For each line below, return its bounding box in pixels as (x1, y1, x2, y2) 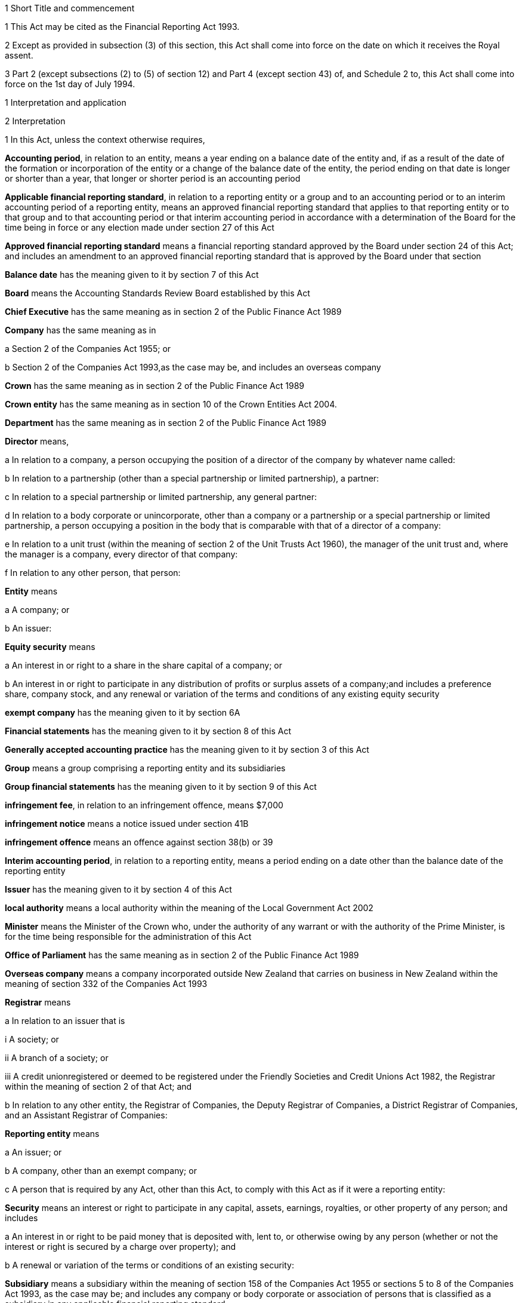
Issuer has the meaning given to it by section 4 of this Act (5, 884, 232, 894)
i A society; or (5, 1034, 59, 1044)
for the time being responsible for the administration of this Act (5, 931, 252, 942)
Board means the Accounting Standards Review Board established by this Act (5, 288, 310, 298)
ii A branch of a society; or (5, 1053, 109, 1063)
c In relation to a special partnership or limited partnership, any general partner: (5, 492, 317, 502)
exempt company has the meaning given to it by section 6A (5, 707, 240, 718)
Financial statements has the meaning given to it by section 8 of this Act (5, 726, 292, 736)
